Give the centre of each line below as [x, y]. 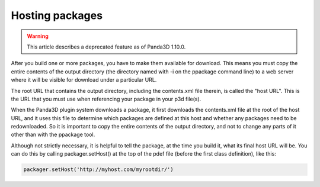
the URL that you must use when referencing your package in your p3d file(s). [106, 99]
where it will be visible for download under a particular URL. [84, 80]
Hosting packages [57, 15]
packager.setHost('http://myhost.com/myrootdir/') [99, 170]
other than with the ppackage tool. [53, 135]
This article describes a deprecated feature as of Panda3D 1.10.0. [106, 47]
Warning [38, 36]
